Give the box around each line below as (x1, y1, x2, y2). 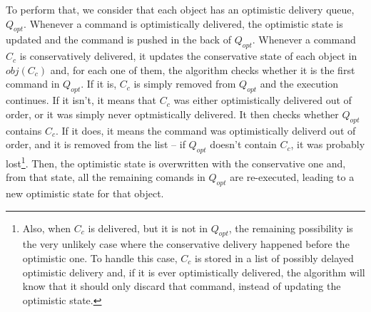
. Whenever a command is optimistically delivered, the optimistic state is (24, 16, 343, 31)
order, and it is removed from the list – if (6, 137, 185, 152)
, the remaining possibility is (228, 220, 353, 235)
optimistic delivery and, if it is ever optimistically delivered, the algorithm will (22, 264, 365, 279)
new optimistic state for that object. (6, 186, 164, 200)
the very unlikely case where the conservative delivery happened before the (22, 236, 350, 251)
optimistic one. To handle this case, (22, 250, 178, 265)
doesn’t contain (210, 137, 277, 152)
